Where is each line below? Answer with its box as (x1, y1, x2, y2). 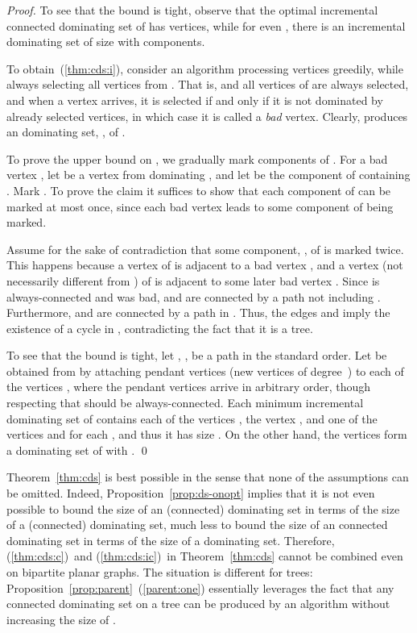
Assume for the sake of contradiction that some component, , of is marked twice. (6, 240, 404, 257)
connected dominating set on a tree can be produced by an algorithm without (6, 595, 390, 612)
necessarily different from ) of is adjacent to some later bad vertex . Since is (6, 272, 380, 289)
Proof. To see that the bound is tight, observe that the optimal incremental (6, 2, 378, 18)
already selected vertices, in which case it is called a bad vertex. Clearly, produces (6, 107, 408, 124)
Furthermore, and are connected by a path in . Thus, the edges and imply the (6, 304, 390, 321)
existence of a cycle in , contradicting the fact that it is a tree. (6, 319, 313, 336)
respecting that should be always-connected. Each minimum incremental (6, 394, 364, 411)
